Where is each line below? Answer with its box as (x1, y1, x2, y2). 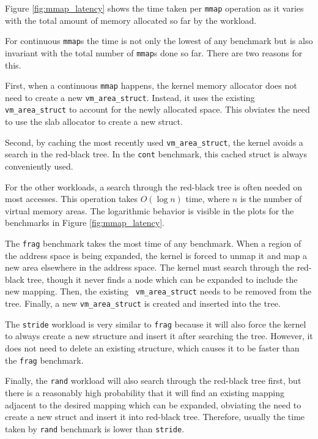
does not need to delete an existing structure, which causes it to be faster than (5, 342, 300, 354)
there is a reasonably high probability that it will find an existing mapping (5, 386, 284, 399)
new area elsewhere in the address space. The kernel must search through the (5, 261, 294, 274)
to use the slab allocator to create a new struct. (5, 115, 183, 128)
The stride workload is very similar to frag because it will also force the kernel (5, 317, 306, 330)
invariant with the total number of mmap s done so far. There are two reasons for (5, 46, 303, 59)
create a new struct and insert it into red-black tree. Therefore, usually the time (5, 410, 305, 423)
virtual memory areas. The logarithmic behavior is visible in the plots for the (5, 204, 294, 217)
